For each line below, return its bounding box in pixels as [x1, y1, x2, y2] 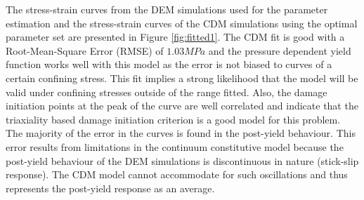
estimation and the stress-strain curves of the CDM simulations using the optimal [6, 15, 358, 30]
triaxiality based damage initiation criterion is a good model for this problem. [6, 112, 341, 126]
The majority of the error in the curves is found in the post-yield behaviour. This [6, 126, 356, 140]
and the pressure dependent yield [208, 43, 351, 58]
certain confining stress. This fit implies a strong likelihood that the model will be [6, 70, 358, 85]
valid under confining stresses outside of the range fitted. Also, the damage [6, 84, 327, 99]
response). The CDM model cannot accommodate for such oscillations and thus [6, 167, 348, 182]
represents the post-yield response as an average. [6, 180, 215, 195]
